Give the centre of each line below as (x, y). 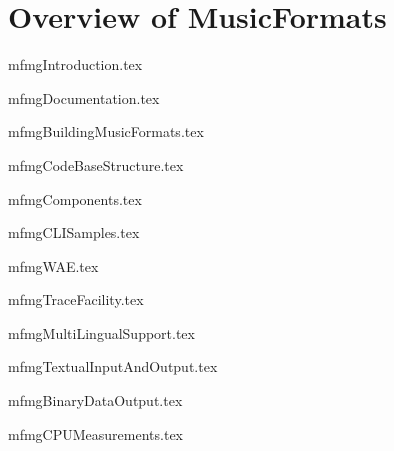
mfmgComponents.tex (75, 198)
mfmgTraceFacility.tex (76, 299)
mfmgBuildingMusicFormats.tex (106, 131)
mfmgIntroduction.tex (75, 64)
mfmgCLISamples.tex (74, 232)
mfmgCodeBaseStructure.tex (96, 164)
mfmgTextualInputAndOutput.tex (113, 366)
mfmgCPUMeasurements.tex (95, 433)
